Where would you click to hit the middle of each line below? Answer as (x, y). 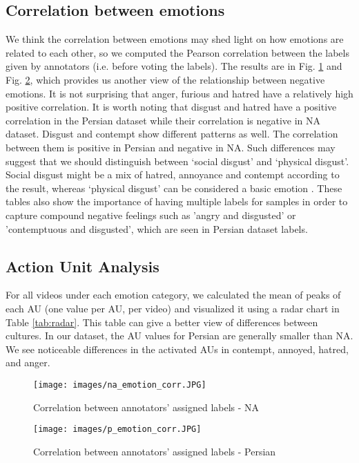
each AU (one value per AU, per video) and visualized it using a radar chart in (173, 308)
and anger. (28, 362)
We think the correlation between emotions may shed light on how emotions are (175, 39)
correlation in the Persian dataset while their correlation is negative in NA (163, 120)
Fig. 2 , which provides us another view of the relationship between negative (165, 79)
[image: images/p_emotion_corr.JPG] (117, 429)
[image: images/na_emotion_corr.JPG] (120, 385)
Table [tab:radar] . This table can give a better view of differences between (162, 322)
